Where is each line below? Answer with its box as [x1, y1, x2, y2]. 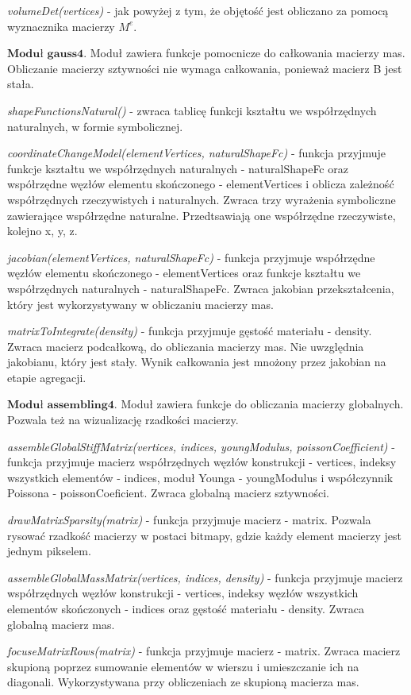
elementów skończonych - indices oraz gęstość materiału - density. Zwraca [7, 600, 365, 616]
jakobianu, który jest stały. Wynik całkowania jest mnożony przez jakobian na [7, 353, 386, 370]
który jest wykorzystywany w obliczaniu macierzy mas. [7, 295, 274, 312]
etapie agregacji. [7, 369, 86, 385]
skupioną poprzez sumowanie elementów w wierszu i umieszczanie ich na [7, 658, 359, 674]
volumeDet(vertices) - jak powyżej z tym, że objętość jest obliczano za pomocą [7, 2, 389, 18]
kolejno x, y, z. [7, 222, 78, 239]
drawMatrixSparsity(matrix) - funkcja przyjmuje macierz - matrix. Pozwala [7, 512, 371, 528]
